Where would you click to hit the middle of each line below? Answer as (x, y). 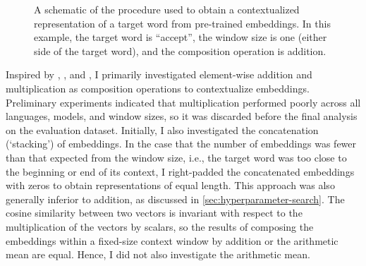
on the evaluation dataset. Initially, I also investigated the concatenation (162, 129)
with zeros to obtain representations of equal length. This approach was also (170, 185)
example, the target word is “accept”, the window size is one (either (181, 37)
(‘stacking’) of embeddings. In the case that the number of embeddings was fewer (181, 144)
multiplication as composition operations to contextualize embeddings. (158, 88)
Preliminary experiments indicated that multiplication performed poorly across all (183, 102)
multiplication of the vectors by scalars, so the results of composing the (160, 226)
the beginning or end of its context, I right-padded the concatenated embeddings (180, 171)
